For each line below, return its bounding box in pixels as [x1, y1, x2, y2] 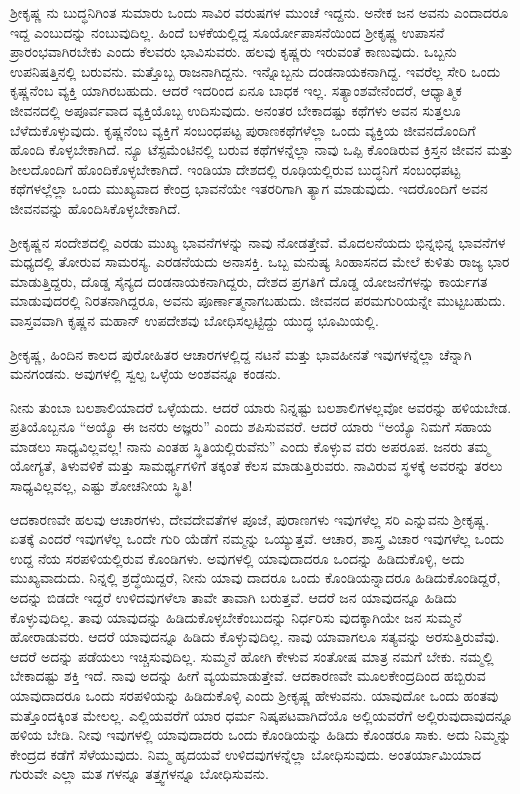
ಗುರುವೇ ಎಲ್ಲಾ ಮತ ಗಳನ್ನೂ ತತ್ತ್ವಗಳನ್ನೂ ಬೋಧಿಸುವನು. [10, 763, 269, 784]
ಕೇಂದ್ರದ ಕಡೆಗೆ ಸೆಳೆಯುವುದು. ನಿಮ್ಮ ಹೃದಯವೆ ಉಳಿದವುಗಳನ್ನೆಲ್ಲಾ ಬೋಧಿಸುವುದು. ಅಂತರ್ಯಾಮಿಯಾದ [10, 743, 482, 764]
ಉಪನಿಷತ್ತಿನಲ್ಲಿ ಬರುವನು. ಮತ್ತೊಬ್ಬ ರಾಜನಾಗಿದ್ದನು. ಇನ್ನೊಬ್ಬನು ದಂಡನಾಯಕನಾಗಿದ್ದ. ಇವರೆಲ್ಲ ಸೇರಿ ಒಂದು [10, 60, 501, 81]
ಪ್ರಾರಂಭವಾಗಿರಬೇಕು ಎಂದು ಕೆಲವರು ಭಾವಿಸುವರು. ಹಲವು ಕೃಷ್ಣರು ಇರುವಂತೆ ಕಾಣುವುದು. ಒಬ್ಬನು [10, 41, 457, 62]
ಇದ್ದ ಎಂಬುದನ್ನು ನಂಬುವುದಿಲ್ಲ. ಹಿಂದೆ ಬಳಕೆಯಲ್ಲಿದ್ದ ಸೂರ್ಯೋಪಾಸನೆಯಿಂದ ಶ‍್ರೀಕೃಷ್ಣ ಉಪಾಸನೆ [10, 21, 445, 42]
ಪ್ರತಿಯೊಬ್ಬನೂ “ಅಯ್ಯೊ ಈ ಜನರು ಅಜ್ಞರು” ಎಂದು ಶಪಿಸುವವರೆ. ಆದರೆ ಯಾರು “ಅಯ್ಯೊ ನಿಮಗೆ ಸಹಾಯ [10, 416, 492, 437]
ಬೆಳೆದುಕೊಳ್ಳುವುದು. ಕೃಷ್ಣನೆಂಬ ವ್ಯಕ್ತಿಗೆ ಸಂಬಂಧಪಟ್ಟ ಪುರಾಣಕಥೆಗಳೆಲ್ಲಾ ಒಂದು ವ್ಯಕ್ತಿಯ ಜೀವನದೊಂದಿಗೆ [10, 119, 476, 140]
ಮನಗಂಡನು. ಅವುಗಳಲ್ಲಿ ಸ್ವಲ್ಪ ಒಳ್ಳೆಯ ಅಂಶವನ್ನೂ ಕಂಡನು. [10, 363, 281, 384]
